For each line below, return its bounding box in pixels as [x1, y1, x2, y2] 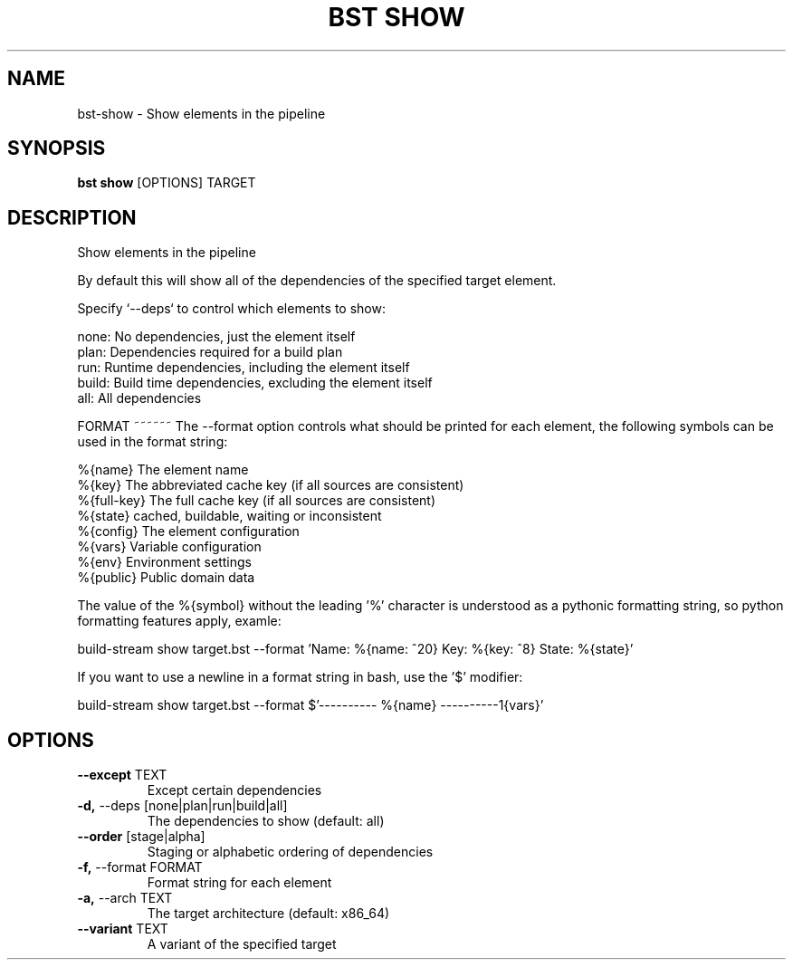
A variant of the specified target [147, 936, 337, 953]
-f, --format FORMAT [77, 859, 203, 876]
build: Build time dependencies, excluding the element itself [77, 375, 433, 391]
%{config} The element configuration [77, 523, 300, 540]
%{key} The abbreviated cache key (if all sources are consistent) [77, 477, 464, 493]
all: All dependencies [77, 390, 202, 407]
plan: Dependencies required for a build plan [77, 344, 343, 360]
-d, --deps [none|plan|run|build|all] [77, 798, 288, 814]
